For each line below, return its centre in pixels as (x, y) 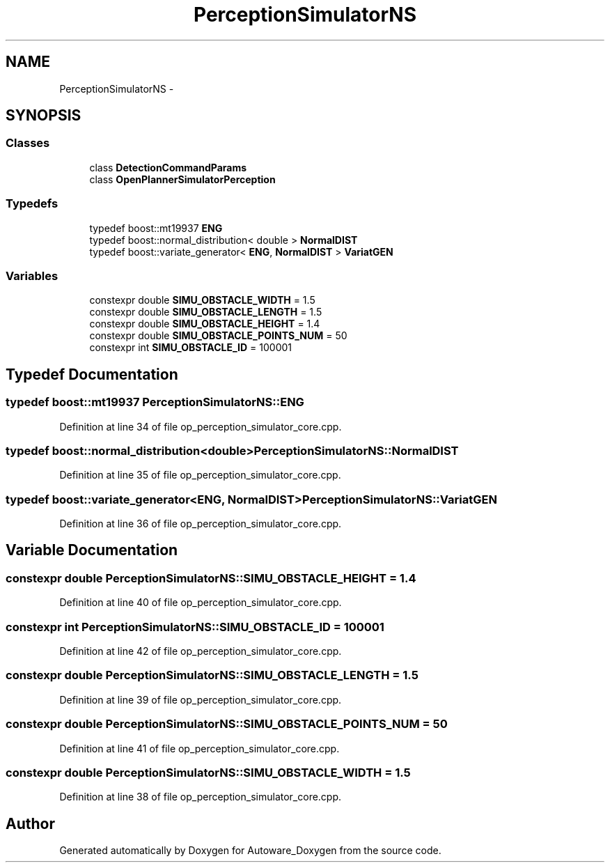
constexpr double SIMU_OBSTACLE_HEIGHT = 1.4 (205, 324)
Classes (28, 143)
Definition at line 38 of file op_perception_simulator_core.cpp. (201, 797)
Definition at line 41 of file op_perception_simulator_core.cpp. (200, 748)
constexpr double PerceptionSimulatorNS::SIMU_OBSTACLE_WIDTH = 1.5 (208, 772)
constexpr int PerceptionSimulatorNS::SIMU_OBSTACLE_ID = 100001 (195, 627)
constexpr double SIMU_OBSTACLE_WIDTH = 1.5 (202, 300)
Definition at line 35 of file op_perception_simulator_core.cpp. (200, 475)
